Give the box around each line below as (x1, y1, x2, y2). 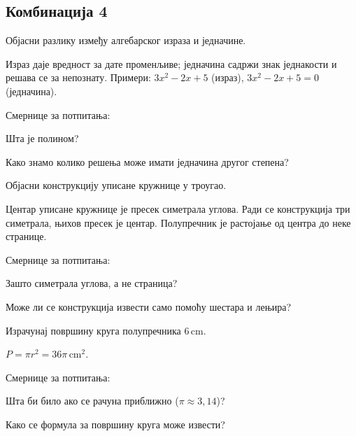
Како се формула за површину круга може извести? (6, 416, 225, 431)
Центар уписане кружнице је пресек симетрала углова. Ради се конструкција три (6, 201, 350, 216)
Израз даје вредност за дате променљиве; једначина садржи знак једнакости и (6, 56, 337, 71)
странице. (6, 229, 47, 244)
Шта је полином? (6, 131, 79, 146)
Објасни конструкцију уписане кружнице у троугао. (6, 178, 227, 192)
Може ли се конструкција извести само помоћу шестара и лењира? (6, 299, 292, 314)
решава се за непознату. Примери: (6, 70, 151, 85)
